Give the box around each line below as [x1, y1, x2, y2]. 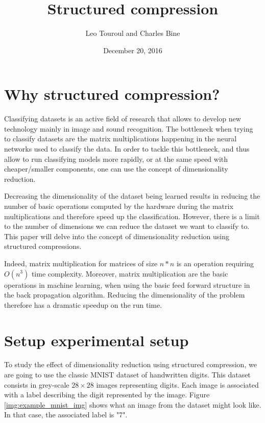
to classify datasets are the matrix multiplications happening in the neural [4, 133, 237, 144]
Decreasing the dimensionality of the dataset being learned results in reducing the [4, 191, 260, 201]
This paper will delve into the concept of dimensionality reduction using [4, 230, 229, 241]
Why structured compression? [4, 83, 220, 104]
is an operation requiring [176, 258, 254, 268]
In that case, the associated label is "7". [4, 409, 128, 420]
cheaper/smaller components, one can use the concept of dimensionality [4, 163, 228, 174]
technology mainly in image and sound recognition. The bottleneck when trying [4, 123, 253, 134]
